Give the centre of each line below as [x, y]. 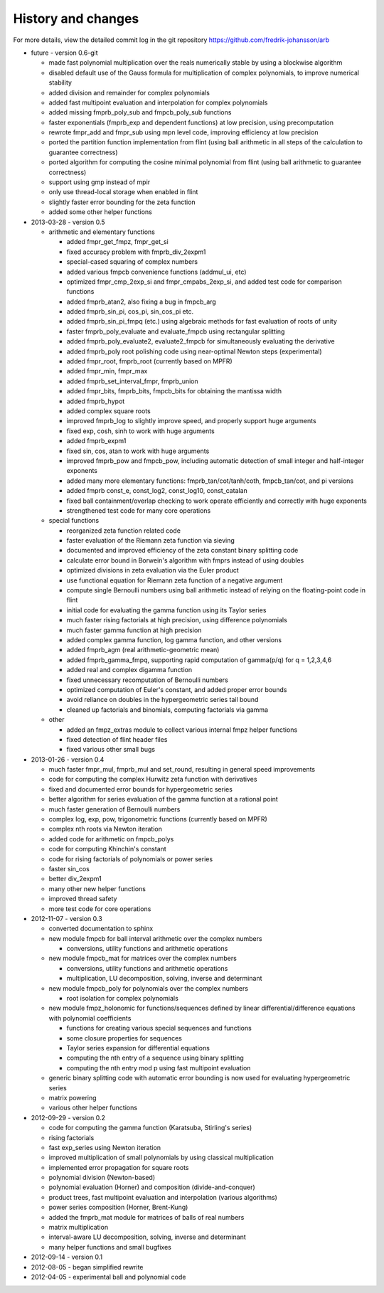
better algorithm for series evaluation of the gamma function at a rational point [163, 799]
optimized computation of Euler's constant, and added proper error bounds [177, 689]
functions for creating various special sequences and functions [159, 1028]
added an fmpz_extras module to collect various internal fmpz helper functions [182, 730]
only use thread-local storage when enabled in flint [123, 192]
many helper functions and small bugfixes [110, 1247]
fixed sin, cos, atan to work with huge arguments [138, 451]
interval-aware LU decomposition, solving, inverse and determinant [147, 1237]
